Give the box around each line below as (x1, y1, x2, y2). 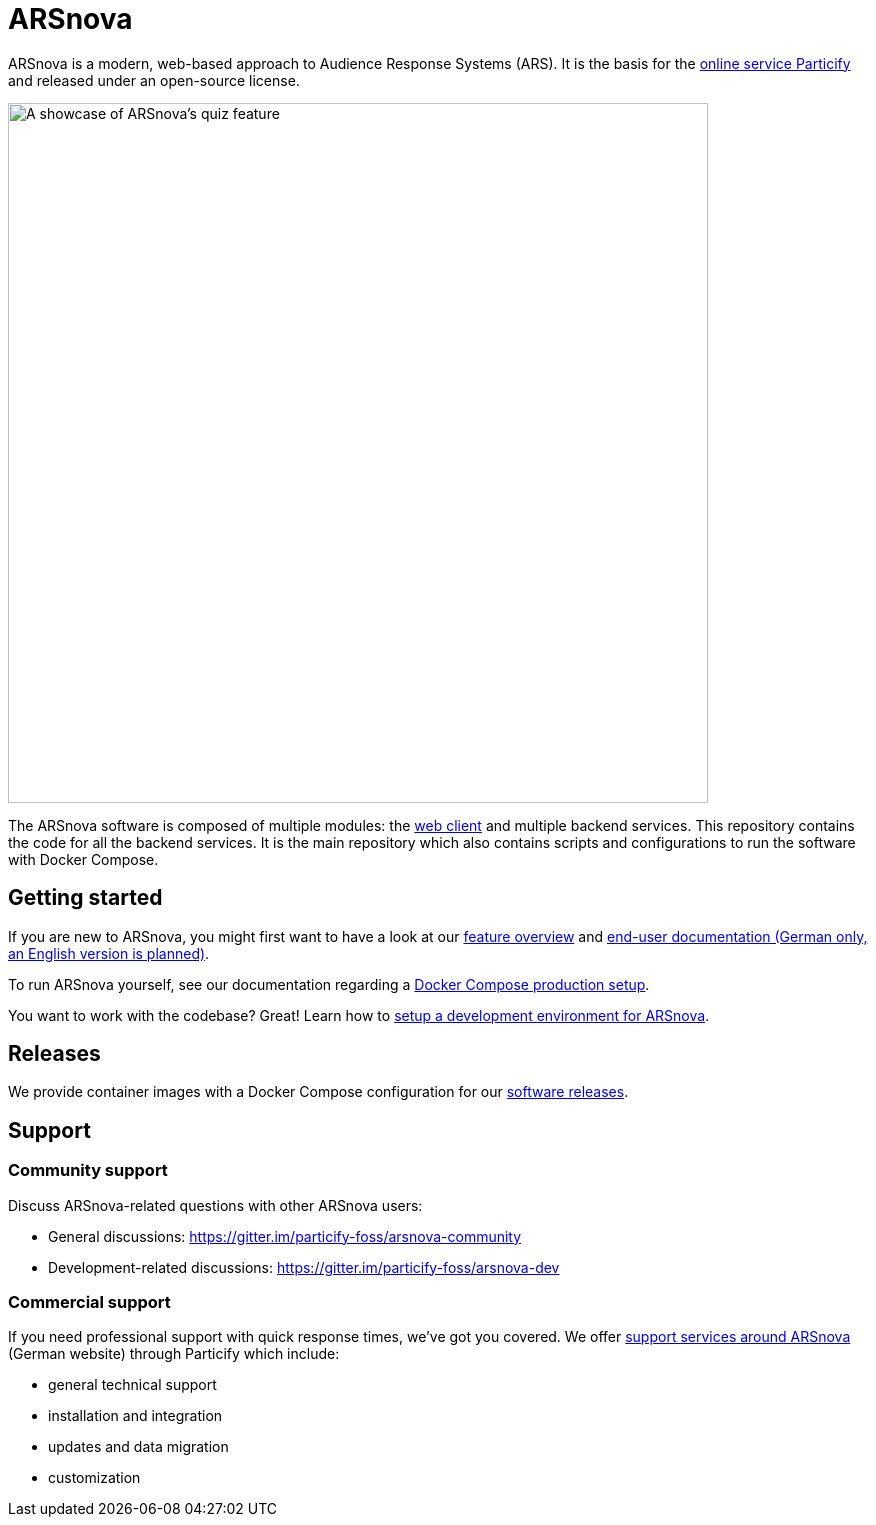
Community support (8, 1160, 168, 1181)
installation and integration (48, 1407, 223, 1425)
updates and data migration (48, 1438, 229, 1456)
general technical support (48, 1376, 217, 1394)
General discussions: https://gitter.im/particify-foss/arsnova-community (48, 1227, 522, 1245)
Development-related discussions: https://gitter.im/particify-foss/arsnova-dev (48, 1258, 560, 1276)
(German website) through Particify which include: (8, 1345, 340, 1363)
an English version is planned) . (8, 944, 210, 962)
